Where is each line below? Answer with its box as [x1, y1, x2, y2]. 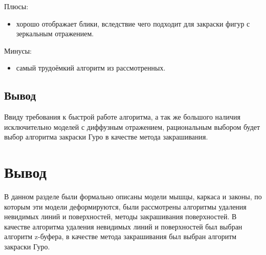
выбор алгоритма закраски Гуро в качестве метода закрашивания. [4, 131, 208, 142]
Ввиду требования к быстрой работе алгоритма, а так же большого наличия [4, 111, 240, 122]
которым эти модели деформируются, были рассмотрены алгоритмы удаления [4, 201, 247, 212]
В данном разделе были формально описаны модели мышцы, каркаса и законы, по [4, 191, 262, 202]
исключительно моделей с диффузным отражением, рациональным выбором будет [4, 121, 260, 132]
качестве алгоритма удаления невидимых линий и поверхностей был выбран [4, 221, 242, 231]
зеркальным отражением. [16, 28, 94, 39]
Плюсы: [4, 1, 29, 11]
